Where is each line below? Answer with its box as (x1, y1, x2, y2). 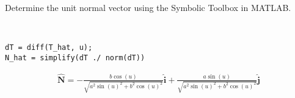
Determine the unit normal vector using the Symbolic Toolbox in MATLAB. (5, 1, 291, 13)
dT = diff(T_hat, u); (5, 43, 93, 52)
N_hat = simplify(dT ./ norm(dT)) (5, 53, 145, 62)
